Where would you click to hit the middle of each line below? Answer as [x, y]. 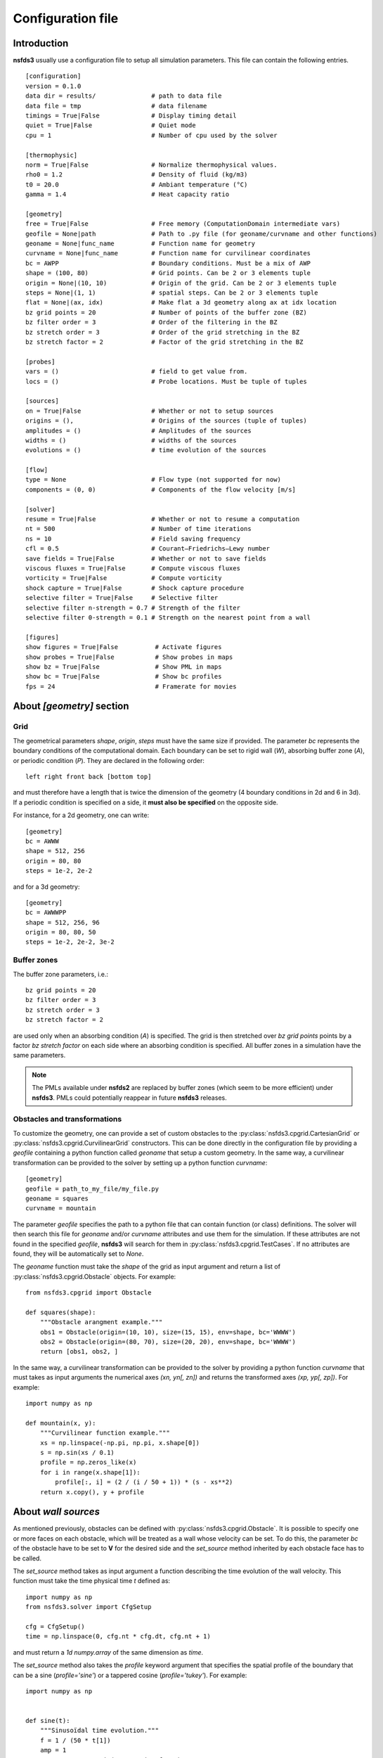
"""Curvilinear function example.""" [105, 1433]
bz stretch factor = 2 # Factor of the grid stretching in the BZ [164, 342]
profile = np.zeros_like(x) [88, 1462]
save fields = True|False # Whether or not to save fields [146, 558]
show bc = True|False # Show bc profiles [124, 676]
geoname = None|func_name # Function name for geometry [141, 244]
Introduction [41, 43]
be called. [27, 1558]
